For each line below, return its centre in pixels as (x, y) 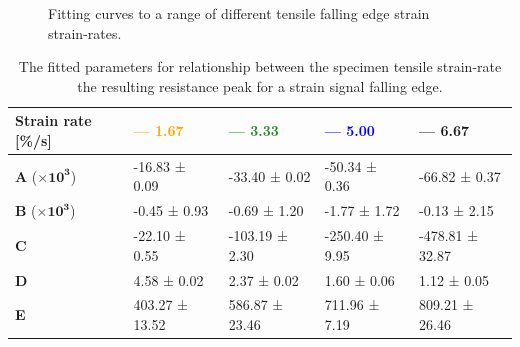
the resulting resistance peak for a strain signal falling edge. (260, 85)
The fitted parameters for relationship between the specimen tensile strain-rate (260, 66)
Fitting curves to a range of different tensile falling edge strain (239, 13)
